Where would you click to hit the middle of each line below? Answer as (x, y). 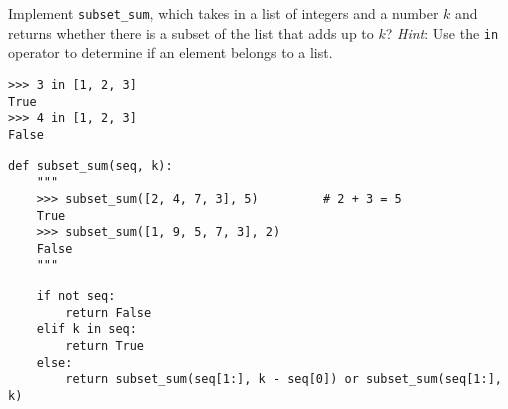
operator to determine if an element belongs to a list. (170, 52)
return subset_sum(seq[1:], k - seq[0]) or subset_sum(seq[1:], (283, 379)
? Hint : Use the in (442, 32)
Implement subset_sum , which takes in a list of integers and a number (223, 13)
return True (105, 346)
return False (108, 312)
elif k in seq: (86, 329)
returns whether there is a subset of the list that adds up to (191, 32)
